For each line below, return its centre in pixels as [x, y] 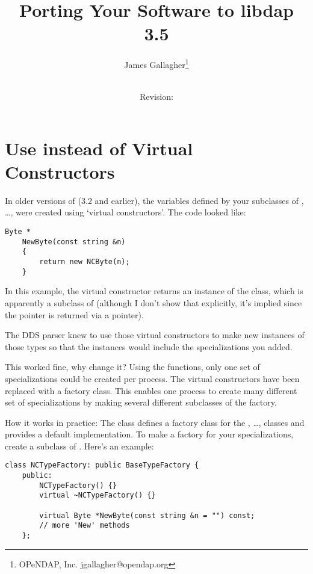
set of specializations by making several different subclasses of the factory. [141, 402]
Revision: [156, 97]
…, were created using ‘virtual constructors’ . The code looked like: [126, 212]
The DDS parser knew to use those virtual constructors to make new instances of [155, 335]
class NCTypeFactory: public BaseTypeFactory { [102, 465]
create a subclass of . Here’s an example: [79, 446]
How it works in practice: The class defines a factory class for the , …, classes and [155, 422]
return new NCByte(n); [85, 262]
